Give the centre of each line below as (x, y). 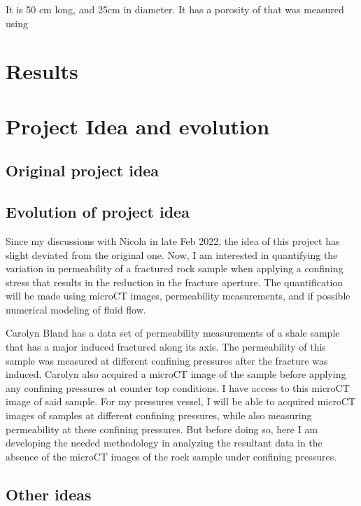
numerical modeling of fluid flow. (76, 309)
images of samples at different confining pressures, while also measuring (159, 415)
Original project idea (83, 170)
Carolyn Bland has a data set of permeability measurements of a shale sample (173, 333)
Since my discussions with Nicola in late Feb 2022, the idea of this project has (173, 240)
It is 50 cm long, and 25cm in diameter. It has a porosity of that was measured (175, 9)
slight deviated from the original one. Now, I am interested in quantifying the (172, 254)
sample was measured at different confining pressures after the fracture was (167, 360)
